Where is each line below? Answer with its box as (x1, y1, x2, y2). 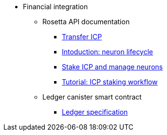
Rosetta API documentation (42, 17, 130, 26)
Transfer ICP (62, 33, 102, 41)
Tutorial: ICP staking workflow (62, 78, 158, 86)
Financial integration (23, 2, 88, 11)
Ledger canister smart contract (42, 93, 142, 101)
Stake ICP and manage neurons (62, 63, 163, 71)
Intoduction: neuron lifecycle (62, 48, 153, 56)
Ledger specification (62, 108, 128, 116)
